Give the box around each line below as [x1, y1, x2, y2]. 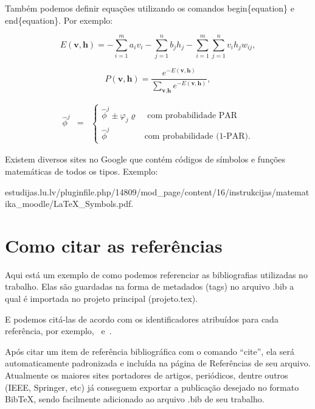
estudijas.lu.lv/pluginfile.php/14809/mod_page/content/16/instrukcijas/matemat [5, 185, 310, 198]
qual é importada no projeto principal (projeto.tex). [5, 292, 198, 305]
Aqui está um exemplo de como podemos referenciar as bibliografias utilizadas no [5, 268, 308, 281]
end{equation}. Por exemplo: [5, 13, 113, 26]
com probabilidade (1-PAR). [144, 132, 251, 141]
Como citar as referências [5, 232, 223, 257]
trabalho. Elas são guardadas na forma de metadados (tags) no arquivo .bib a [5, 280, 294, 293]
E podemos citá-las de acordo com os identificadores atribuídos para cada [5, 312, 279, 325]
